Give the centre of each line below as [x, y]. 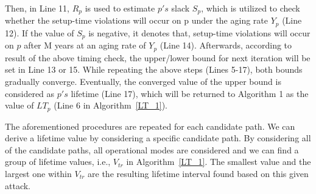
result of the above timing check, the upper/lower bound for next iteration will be [158, 57]
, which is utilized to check [251, 8]
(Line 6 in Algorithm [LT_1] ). [111, 105]
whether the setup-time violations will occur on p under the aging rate [136, 20]
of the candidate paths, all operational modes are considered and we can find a [152, 149]
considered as [30, 93]
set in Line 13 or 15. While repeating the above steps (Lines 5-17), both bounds [154, 69]
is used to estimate [120, 8]
